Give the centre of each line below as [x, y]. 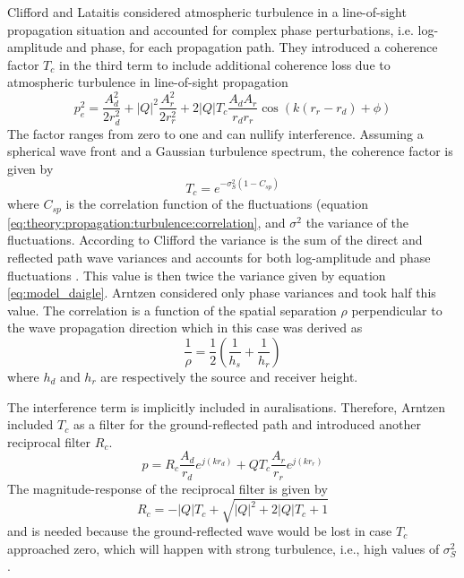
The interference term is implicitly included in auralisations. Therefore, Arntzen [226, 406]
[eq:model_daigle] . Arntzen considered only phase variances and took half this [222, 293]
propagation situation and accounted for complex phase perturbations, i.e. [211, 29]
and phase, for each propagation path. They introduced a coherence [252, 47]
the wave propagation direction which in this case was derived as [185, 328]
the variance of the [357, 222]
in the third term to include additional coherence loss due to [224, 64]
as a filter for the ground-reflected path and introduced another [247, 424]
